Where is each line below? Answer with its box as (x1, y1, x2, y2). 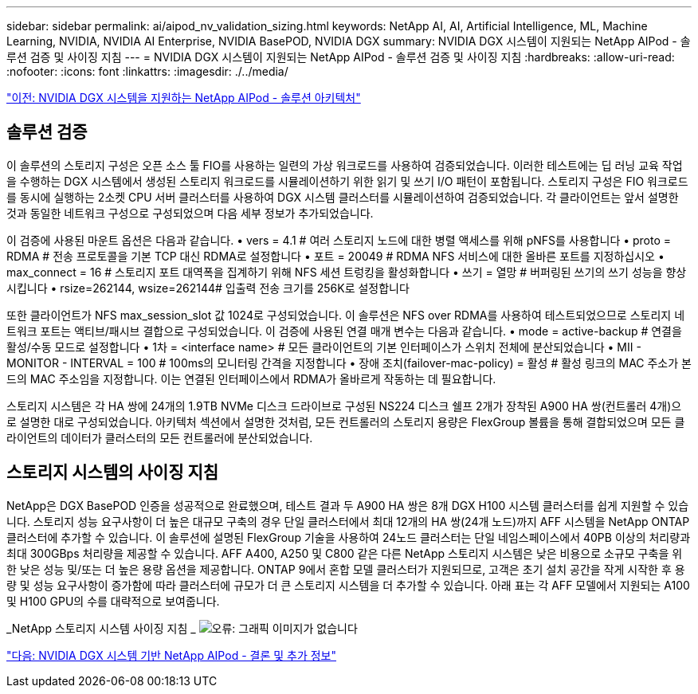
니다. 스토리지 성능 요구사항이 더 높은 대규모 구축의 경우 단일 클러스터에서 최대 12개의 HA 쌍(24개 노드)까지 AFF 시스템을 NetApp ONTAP (6, 514, 690, 528)
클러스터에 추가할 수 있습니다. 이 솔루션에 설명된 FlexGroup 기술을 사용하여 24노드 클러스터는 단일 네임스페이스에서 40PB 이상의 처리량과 (6, 530, 691, 544)
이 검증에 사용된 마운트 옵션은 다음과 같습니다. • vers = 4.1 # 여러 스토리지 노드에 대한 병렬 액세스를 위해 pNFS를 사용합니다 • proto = (6, 233, 672, 247)
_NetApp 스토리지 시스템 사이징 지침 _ (6, 621, 196, 635)
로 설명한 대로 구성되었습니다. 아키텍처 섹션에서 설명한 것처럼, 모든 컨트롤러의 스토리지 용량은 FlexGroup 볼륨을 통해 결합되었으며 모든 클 (6, 414, 685, 429)
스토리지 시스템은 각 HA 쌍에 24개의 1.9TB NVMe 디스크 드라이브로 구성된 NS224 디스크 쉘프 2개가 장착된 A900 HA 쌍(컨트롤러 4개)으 (6, 398, 682, 413)
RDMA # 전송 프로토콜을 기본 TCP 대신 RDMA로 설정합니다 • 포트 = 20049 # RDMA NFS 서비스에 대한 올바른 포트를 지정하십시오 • (6, 249, 665, 263)
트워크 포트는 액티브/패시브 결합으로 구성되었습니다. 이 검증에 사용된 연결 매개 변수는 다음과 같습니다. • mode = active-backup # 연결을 (6, 323, 682, 338)
